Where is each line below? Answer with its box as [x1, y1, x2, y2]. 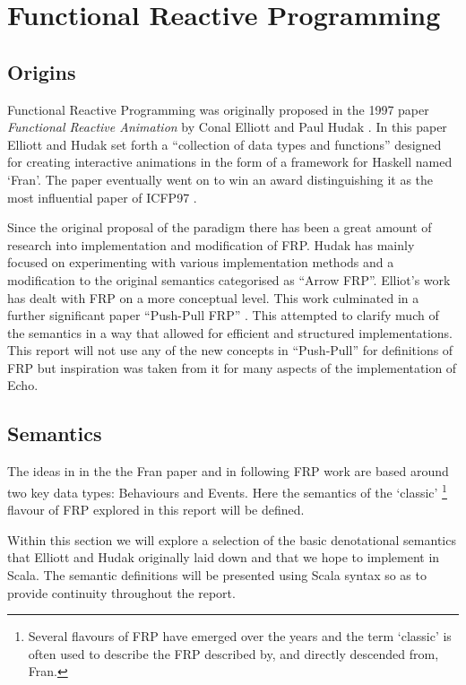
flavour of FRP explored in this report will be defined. [7, 500, 305, 519]
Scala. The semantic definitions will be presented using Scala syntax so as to [7, 565, 427, 584]
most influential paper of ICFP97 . [7, 187, 197, 206]
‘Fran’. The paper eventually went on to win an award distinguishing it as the [7, 169, 434, 188]
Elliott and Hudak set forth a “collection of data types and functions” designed [7, 134, 442, 153]
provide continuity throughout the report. [7, 583, 236, 602]
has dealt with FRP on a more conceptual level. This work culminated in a [7, 288, 419, 307]
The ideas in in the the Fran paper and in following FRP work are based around [7, 462, 449, 481]
